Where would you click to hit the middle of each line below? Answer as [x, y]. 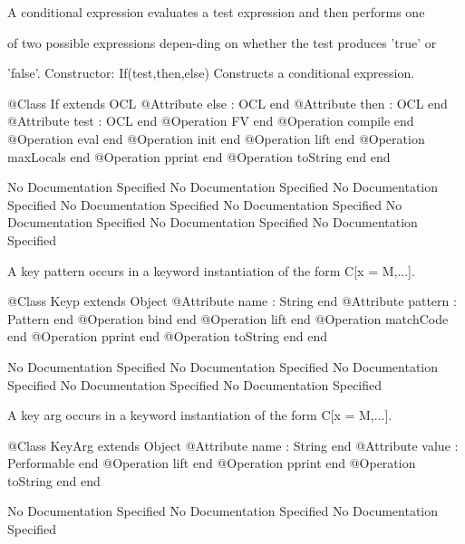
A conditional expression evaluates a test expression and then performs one [216, 12]
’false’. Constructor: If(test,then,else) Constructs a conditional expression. [211, 73]
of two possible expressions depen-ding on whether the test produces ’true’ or [222, 42]
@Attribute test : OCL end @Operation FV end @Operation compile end [211, 121]
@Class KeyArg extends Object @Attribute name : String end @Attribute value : [233, 445]
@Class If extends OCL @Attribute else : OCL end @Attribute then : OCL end [228, 103]
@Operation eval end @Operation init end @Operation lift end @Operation [216, 138]
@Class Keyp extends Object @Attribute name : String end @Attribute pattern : [232, 301]
